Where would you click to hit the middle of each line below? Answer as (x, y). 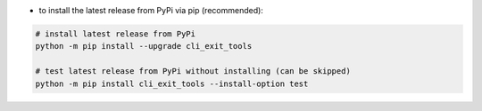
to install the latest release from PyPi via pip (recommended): (151, 10)
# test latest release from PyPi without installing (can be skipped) (193, 71)
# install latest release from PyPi (116, 34)
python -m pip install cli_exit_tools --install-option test (172, 83)
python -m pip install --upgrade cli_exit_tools (144, 46)
